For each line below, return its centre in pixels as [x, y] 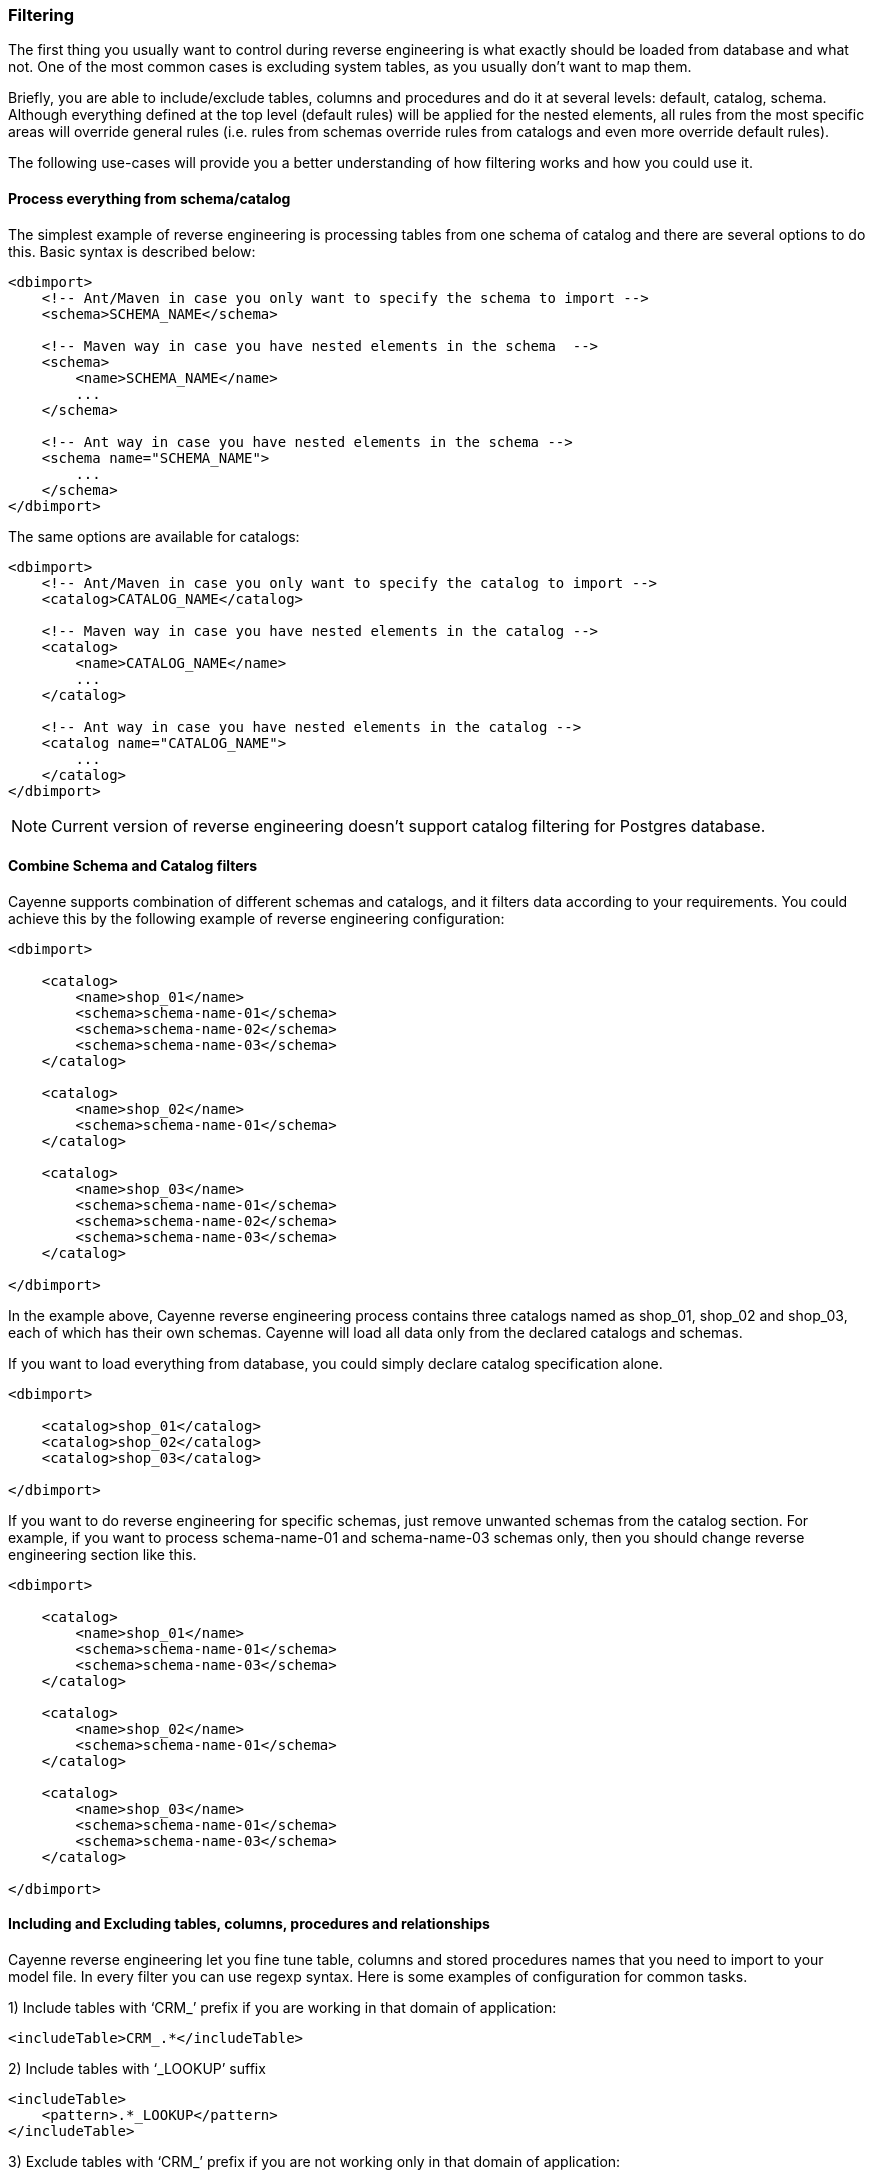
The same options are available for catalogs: [154, 536]
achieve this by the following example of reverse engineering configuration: [256, 918]
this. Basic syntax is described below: [132, 251]
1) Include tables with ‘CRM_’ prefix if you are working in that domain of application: [282, 2008]
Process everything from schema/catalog [149, 198]
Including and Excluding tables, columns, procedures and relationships [249, 1924]
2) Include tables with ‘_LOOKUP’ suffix [137, 2069]
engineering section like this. [102, 1554]
